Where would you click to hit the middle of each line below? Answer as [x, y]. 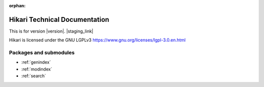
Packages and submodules [42, 52]
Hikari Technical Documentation [59, 19]
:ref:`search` [34, 76]
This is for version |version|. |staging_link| [51, 31]
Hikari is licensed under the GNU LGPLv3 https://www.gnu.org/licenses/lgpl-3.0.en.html [97, 40]
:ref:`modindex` [37, 69]
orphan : [17, 6]
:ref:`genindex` [36, 62]
